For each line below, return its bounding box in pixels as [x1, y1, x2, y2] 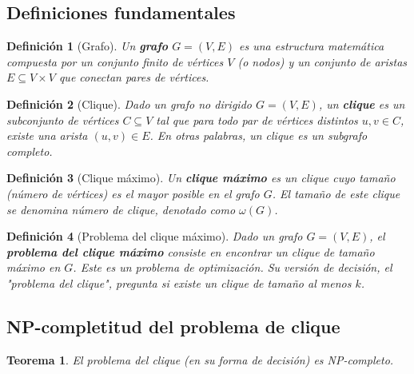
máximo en [6, 259, 61, 276]
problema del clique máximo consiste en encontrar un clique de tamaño [6, 243, 375, 260]
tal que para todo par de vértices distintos [156, 111, 358, 128]
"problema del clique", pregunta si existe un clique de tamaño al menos [6, 274, 352, 291]
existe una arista [6, 127, 88, 144]
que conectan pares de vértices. [58, 69, 209, 86]
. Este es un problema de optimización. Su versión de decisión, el [73, 259, 392, 276]
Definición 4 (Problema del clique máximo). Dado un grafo [6, 228, 303, 245]
